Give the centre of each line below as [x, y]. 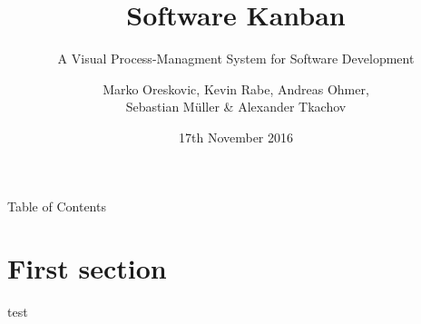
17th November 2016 [236, 137]
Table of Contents [57, 206]
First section [87, 268]
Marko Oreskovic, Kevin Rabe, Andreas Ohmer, [236, 88]
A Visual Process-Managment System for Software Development [236, 59]
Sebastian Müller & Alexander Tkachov [236, 107]
